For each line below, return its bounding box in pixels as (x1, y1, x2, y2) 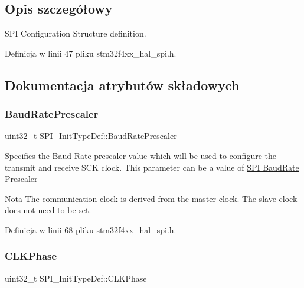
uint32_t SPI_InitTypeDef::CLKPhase (5, 272, 147, 284)
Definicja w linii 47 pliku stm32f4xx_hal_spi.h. (5, 47, 176, 59)
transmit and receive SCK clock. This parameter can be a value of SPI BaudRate (5, 161, 299, 173)
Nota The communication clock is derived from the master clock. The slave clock (5, 192, 298, 204)
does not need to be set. (5, 204, 91, 216)
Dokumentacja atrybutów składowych (5, 75, 240, 94)
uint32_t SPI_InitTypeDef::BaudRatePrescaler (5, 130, 177, 142)
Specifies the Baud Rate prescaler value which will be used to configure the (5, 149, 276, 161)
